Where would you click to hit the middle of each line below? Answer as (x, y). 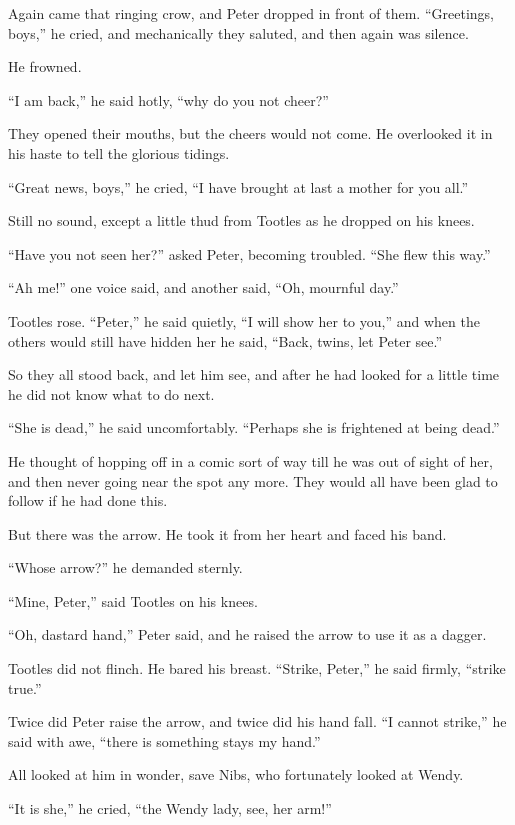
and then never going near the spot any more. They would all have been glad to (253, 480)
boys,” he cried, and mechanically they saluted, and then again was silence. (238, 32)
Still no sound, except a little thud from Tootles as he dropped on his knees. (241, 220)
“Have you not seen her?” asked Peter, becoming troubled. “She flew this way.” (249, 253)
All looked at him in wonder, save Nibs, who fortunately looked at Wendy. (236, 774)
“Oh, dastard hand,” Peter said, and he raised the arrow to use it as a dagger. (247, 634)
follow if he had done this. (88, 500)
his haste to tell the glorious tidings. (119, 152)
